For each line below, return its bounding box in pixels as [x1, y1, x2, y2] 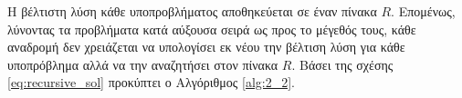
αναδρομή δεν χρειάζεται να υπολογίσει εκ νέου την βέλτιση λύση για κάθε [7, 37, 405, 56]
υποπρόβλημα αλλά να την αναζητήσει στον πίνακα [7, 54, 278, 73]
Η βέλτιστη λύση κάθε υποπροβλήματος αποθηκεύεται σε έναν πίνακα [7, 2, 377, 20]
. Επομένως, [391, 2, 456, 20]
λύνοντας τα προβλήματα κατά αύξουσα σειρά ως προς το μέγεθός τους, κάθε [7, 19, 416, 38]
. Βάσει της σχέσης [291, 54, 394, 73]
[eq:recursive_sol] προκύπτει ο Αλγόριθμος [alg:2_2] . [7, 73, 296, 92]
